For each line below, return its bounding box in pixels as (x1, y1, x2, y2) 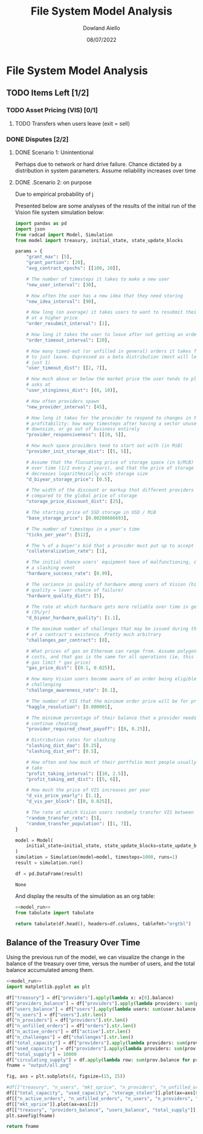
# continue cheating (26, 720, 78, 726)
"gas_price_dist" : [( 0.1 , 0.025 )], (26, 665, 116, 671)
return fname (6, 1124, 39, 1130)
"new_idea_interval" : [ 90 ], (26, 299, 97, 305)
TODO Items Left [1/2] (6, 88, 89, 98)
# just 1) (26, 359, 51, 365)
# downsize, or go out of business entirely (26, 426, 140, 432)
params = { (14, 248, 43, 254)
